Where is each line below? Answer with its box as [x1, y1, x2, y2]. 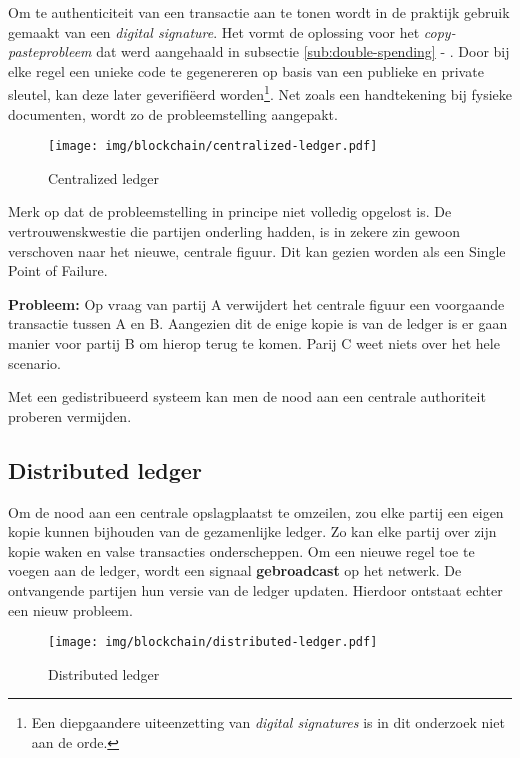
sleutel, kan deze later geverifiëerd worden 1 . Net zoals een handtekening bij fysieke [8, 81, 512, 105]
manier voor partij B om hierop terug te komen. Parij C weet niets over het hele [8, 333, 500, 354]
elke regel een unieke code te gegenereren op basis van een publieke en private [8, 60, 484, 81]
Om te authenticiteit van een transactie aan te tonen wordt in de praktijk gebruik [8, 2, 510, 22]
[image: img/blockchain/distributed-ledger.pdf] [48, 635, 378, 650]
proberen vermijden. [8, 405, 132, 426]
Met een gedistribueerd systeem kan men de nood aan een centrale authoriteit [8, 386, 486, 407]
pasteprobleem [8, 41, 92, 62]
